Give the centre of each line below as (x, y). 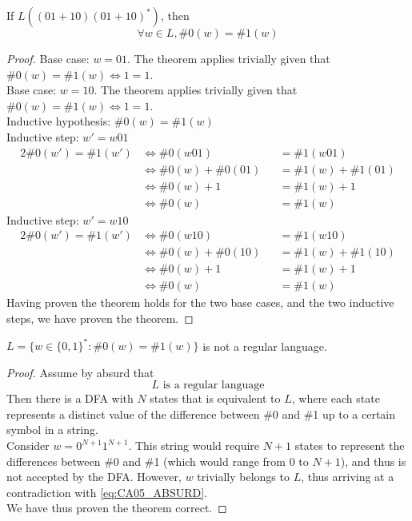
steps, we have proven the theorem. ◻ (100, 318)
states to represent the (350, 445)
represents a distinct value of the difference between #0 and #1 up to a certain (201, 414)
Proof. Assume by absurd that (80, 372)
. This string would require (194, 445)
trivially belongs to (243, 477)
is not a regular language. (265, 346)
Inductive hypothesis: (59, 121)
